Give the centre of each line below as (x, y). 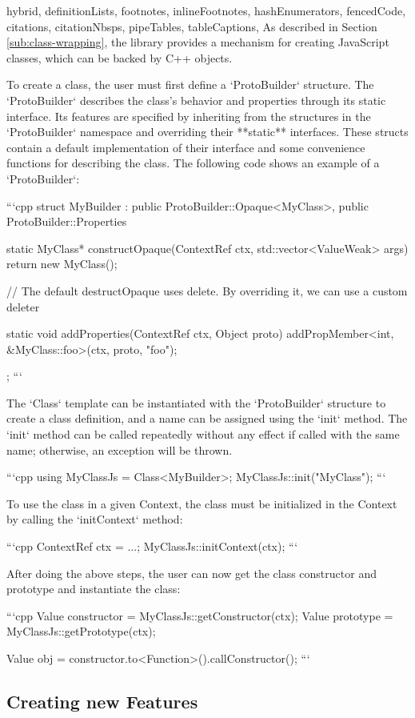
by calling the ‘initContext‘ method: (95, 519)
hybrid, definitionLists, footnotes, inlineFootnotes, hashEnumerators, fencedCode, (206, 10)
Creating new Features (102, 701)
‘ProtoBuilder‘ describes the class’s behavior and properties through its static (196, 100)
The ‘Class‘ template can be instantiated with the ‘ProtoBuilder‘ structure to (196, 402)
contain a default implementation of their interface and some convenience (186, 147)
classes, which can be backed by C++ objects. (120, 57)
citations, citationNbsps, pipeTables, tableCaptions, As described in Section (192, 26)
